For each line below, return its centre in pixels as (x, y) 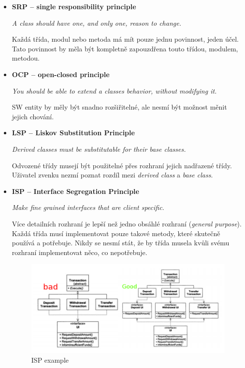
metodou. (26, 58)
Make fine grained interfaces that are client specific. (88, 207)
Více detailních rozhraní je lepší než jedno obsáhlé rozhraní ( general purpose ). (127, 223)
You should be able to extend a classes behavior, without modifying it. (114, 90)
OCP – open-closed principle (61, 74)
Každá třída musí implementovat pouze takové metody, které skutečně (116, 233)
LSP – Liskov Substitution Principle (73, 133)
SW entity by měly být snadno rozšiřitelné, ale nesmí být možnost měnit (119, 107)
